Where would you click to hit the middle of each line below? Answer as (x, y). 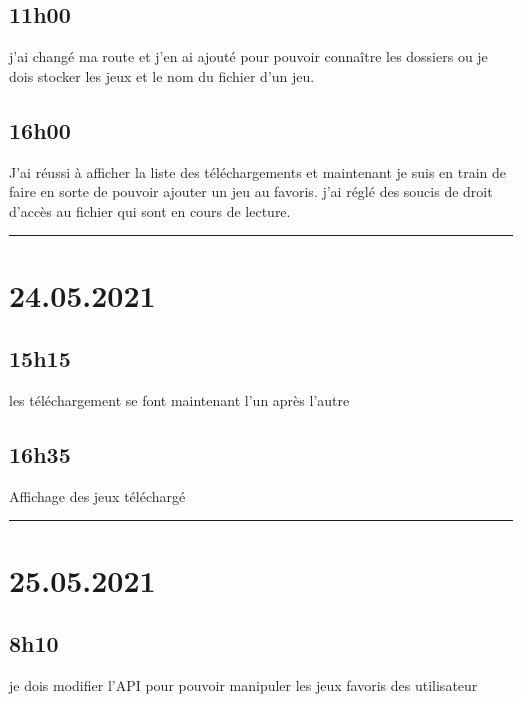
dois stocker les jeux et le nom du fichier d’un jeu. (162, 75)
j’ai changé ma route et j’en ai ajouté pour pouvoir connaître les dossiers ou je (248, 56)
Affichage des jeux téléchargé (97, 495)
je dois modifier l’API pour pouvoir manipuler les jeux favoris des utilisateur (243, 684)
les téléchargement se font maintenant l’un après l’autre (179, 399)
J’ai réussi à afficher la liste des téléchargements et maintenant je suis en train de (258, 171)
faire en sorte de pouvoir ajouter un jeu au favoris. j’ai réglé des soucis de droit (251, 191)
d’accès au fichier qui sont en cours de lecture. (150, 210)
